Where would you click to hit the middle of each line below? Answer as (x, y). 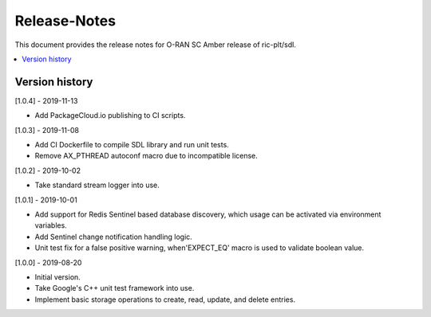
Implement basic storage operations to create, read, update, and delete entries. (165, 299)
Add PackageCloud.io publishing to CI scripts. (110, 115)
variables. (51, 225)
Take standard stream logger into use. (97, 185)
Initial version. (58, 277)
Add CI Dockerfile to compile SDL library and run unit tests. (132, 145)
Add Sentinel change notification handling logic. (114, 237)
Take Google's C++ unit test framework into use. (115, 288)
